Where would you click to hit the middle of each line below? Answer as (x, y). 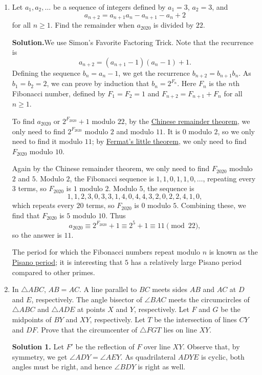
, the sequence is (169, 188)
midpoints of (32, 319)
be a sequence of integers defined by (109, 7)
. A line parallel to (108, 289)
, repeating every (229, 178)
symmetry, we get (40, 356)
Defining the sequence (46, 72)
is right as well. (162, 367)
